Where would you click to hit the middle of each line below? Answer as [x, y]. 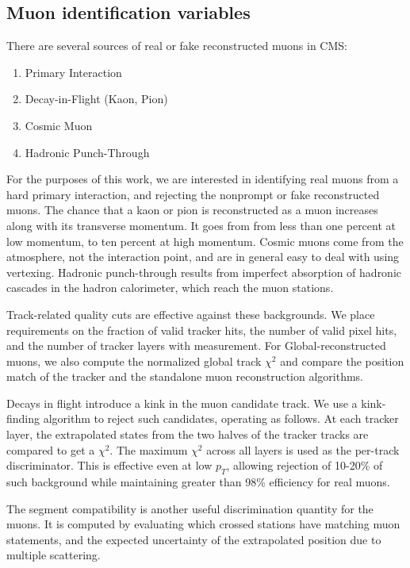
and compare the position [342, 361]
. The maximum [149, 449]
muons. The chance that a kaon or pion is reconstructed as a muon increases [192, 210]
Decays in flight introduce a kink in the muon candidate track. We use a [182, 403]
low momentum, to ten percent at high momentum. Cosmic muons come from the [205, 241]
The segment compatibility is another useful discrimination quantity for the [190, 508]
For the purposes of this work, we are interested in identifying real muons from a [203, 179]
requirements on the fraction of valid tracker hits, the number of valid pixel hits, [202, 330]
